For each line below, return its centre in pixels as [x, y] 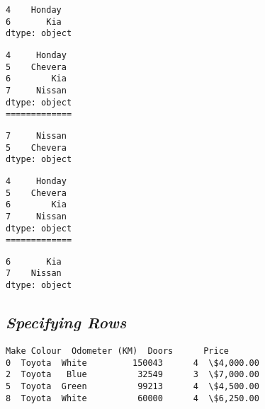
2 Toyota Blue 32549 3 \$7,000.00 [132, 375]
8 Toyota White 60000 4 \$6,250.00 [132, 398]
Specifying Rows [66, 322]
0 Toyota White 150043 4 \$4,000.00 [132, 363]
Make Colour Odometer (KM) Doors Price [117, 351]
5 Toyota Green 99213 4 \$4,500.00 [132, 386]
